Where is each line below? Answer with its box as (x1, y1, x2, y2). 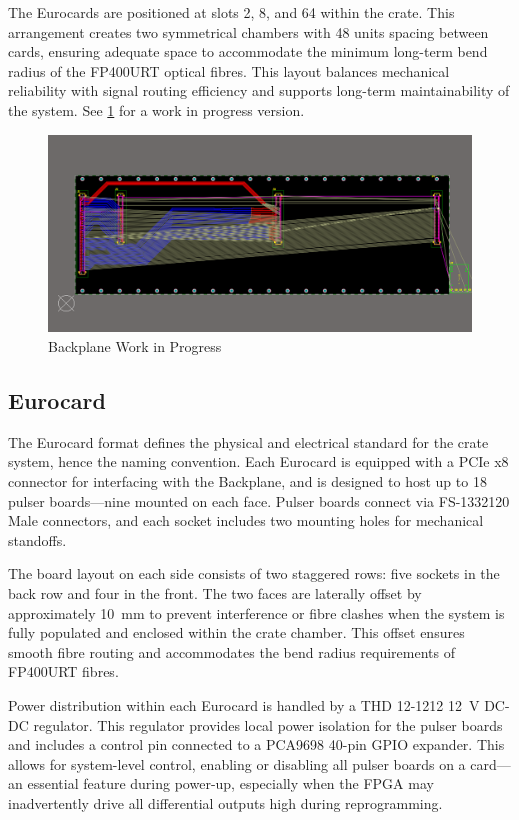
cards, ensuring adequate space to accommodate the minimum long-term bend (8, 41, 488, 62)
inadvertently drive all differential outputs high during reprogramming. (8, 792, 443, 813)
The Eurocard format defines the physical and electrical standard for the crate (8, 431, 489, 452)
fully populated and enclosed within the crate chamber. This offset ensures (8, 622, 465, 643)
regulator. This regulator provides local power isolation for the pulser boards (33, 714, 503, 735)
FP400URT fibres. (8, 661, 119, 682)
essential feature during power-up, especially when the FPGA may (27, 773, 434, 794)
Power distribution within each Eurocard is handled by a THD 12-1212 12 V (8, 695, 480, 715)
